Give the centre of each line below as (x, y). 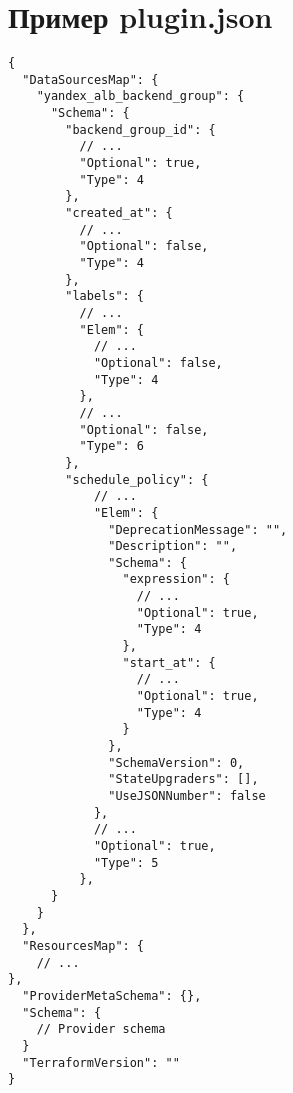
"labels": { (105, 296)
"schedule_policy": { (137, 479)
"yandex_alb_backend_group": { (140, 96)
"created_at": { (119, 213)
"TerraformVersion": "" (101, 1062)
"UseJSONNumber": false (187, 796)
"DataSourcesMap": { (90, 79)
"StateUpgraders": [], (183, 779)
